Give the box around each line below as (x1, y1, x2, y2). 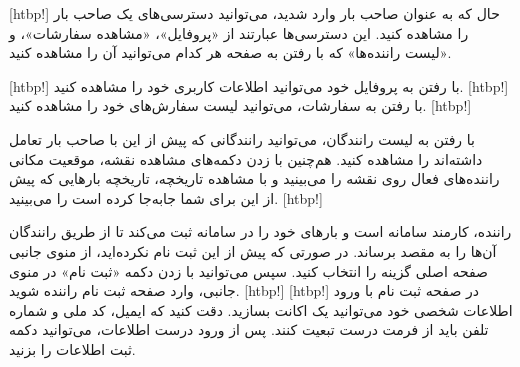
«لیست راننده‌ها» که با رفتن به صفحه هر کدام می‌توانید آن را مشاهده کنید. (9, 42, 452, 63)
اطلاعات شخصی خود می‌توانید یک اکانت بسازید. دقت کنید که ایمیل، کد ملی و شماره (9, 299, 513, 320)
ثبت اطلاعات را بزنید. (9, 338, 136, 359)
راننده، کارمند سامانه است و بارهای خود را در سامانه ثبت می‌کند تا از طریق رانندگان (9, 221, 512, 242)
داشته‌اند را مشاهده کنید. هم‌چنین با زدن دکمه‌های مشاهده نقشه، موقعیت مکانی (9, 148, 483, 169)
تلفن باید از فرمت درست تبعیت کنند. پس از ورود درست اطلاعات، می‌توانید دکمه (9, 319, 489, 340)
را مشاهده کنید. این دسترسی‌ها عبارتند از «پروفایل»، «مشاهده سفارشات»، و (9, 22, 469, 43)
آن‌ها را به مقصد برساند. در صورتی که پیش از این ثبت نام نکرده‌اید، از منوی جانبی (9, 240, 497, 261)
